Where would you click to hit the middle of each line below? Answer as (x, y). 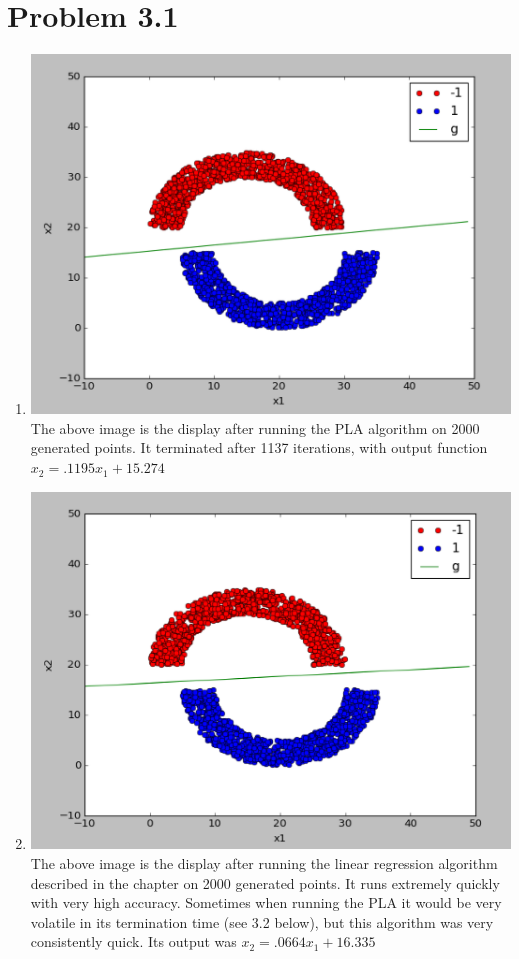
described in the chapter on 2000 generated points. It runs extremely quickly (265, 882)
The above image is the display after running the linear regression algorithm (264, 863)
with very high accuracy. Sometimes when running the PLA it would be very (266, 902)
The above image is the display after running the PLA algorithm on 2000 (255, 427)
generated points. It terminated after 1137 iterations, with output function (259, 447)
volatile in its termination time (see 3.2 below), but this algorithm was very (262, 921)
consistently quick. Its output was (133, 941)
